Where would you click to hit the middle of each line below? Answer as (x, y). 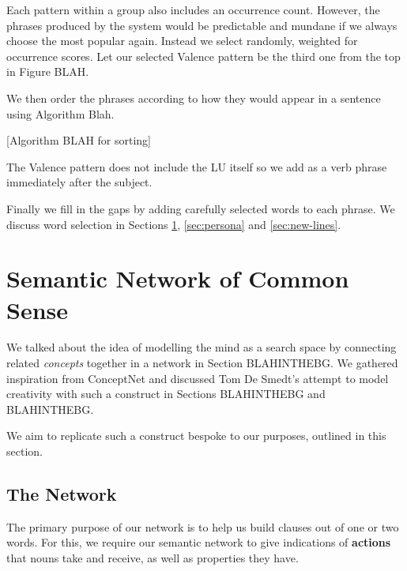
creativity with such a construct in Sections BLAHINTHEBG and (166, 394)
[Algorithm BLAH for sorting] (79, 140)
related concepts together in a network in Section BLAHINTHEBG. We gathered (202, 363)
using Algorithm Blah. (60, 113)
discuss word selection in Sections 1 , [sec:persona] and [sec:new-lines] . (174, 224)
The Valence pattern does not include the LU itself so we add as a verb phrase (197, 166)
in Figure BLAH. (48, 71)
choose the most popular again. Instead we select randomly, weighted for (182, 41)
